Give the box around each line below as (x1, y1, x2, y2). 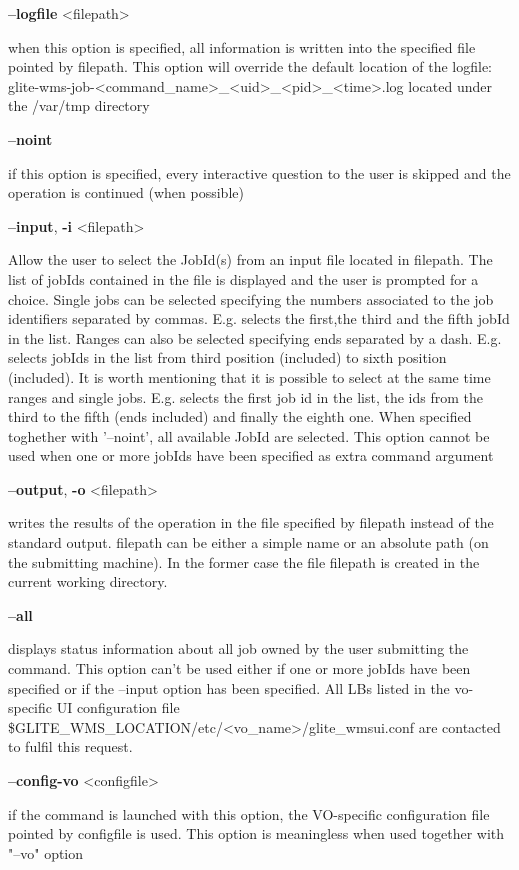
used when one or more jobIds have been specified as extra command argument (8, 445, 494, 466)
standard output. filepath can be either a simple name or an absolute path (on (8, 532, 489, 553)
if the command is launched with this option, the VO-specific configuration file (8, 803, 490, 824)
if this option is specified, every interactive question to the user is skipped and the (8, 162, 511, 183)
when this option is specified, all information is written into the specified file (8, 36, 476, 57)
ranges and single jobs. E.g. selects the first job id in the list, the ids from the (8, 386, 483, 407)
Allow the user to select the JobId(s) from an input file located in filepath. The (8, 249, 493, 270)
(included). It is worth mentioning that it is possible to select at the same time (8, 366, 491, 387)
